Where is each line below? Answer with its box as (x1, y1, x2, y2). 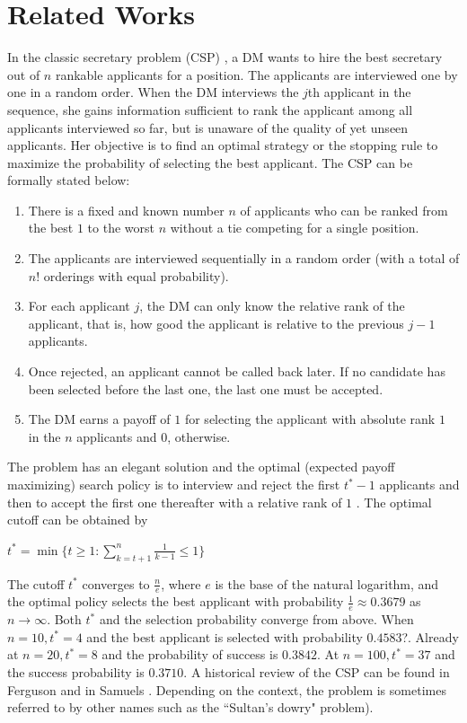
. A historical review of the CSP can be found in (183, 663, 450, 682)
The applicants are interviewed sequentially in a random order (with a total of (28, 249, 460, 268)
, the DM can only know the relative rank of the (139, 296, 405, 315)
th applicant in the (307, 83, 411, 101)
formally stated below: (7, 171, 130, 190)
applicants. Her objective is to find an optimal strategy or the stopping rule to (7, 136, 438, 154)
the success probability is (7, 663, 145, 682)
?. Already (401, 627, 459, 646)
